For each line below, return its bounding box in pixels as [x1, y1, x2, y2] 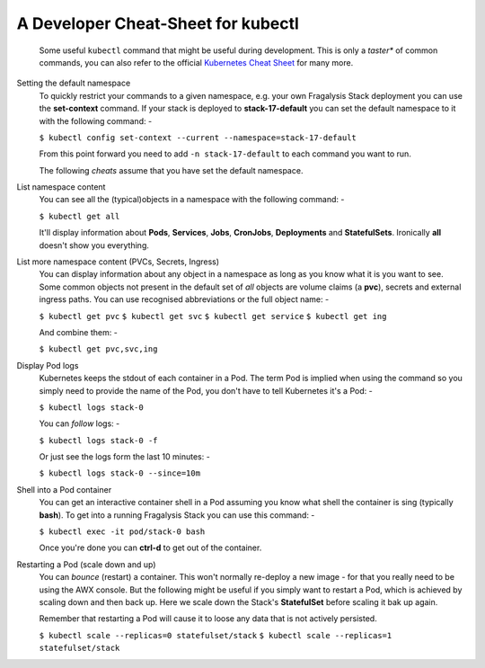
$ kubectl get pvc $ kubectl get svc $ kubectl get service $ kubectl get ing [39, 311, 387, 321]
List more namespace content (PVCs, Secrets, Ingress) [16, 256, 220, 267]
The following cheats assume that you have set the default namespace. [39, 165, 304, 175]
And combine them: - [39, 326, 119, 337]
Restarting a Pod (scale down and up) [16, 558, 156, 570]
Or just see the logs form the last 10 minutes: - [39, 451, 210, 462]
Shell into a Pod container [16, 484, 112, 494]
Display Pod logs [16, 360, 79, 370]
